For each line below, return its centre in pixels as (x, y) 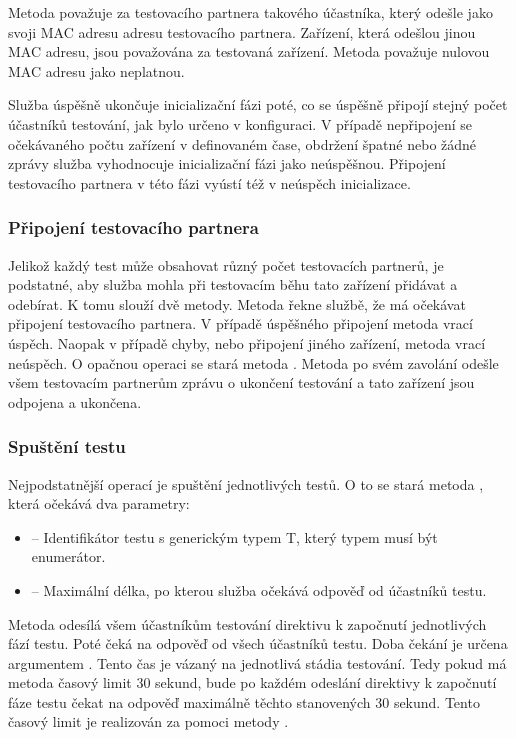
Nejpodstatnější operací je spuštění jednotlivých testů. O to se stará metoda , (246, 483)
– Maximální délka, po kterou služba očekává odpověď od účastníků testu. (259, 589)
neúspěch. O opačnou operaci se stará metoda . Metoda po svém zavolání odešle (253, 362)
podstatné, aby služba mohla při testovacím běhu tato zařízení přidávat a (233, 284)
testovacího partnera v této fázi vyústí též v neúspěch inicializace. (209, 182)
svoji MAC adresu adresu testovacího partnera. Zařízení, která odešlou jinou (242, 31)
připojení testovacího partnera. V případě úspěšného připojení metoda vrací (240, 323)
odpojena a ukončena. (75, 401)
